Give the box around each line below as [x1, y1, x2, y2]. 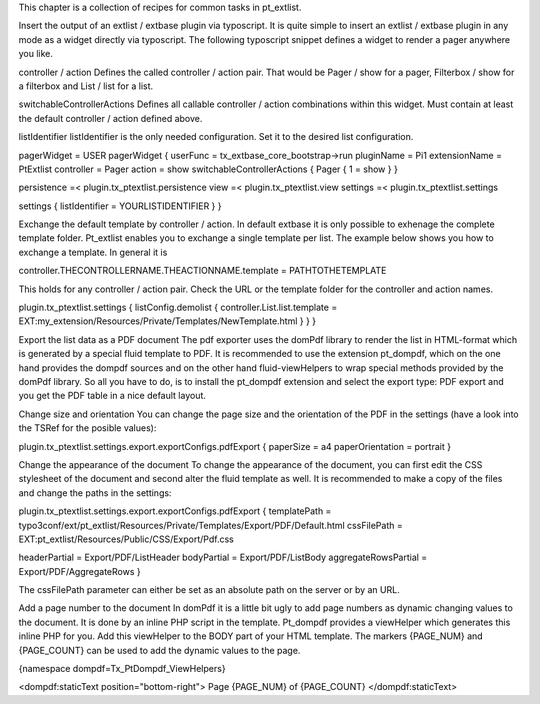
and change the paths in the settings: [18, 486, 172, 499]
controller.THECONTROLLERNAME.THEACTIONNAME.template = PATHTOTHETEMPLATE [18, 265, 387, 277]
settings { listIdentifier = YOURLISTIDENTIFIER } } [18, 200, 222, 212]
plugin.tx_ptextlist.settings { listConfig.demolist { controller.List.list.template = [18, 301, 338, 314]
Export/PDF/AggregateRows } [18, 565, 141, 577]
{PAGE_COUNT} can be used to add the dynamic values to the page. [18, 644, 301, 656]
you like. [18, 48, 54, 60]
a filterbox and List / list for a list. [18, 80, 154, 92]
